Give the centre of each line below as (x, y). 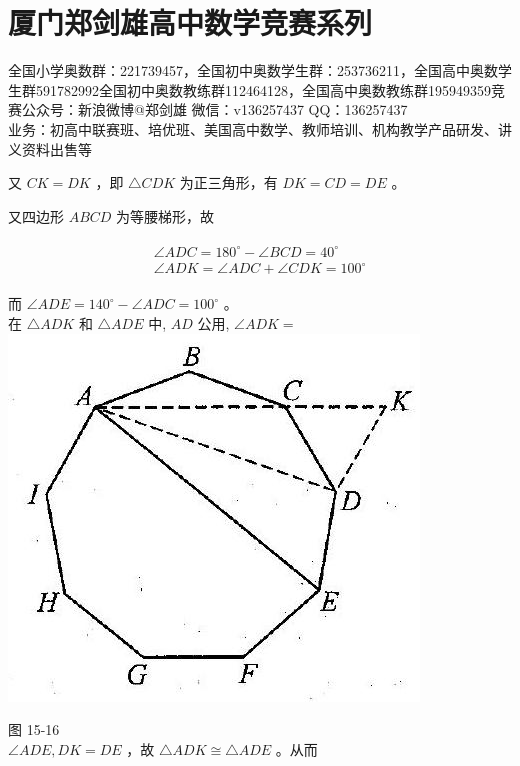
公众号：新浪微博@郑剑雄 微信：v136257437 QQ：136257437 (214, 109)
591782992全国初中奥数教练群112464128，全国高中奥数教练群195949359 (263, 89)
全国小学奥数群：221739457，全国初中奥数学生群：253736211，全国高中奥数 (253, 70)
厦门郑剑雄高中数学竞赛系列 (190, 22)
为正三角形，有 (228, 182)
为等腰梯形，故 (165, 215)
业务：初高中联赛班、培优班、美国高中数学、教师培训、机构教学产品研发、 (253, 128)
